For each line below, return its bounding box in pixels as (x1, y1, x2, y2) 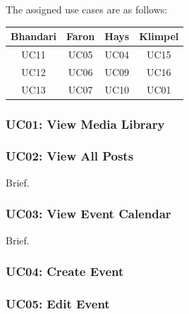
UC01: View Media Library (6, 115, 165, 132)
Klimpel (139, 29, 179, 44)
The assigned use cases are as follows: (6, 2, 168, 16)
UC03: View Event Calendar (6, 205, 171, 222)
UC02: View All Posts (6, 147, 134, 165)
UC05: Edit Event (6, 294, 110, 312)
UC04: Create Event (6, 263, 124, 280)
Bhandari (11, 29, 57, 44)
